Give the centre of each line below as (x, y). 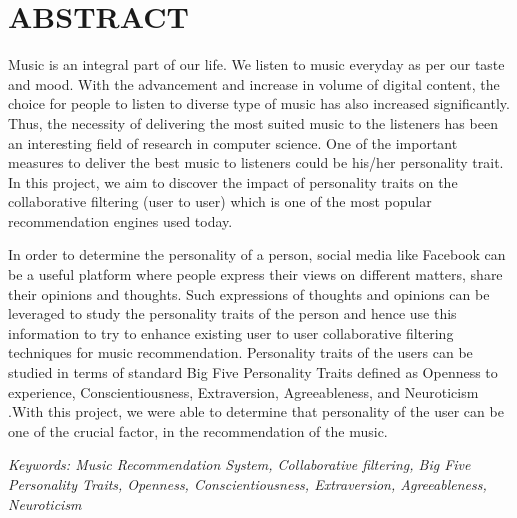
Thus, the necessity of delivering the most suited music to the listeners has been (253, 122)
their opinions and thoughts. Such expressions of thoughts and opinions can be (249, 293)
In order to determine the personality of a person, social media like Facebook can (257, 254)
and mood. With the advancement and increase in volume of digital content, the (254, 83)
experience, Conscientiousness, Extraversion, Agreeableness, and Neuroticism (243, 391)
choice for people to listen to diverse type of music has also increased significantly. (259, 103)
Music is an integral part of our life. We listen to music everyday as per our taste (256, 64)
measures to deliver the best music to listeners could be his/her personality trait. (256, 162)
